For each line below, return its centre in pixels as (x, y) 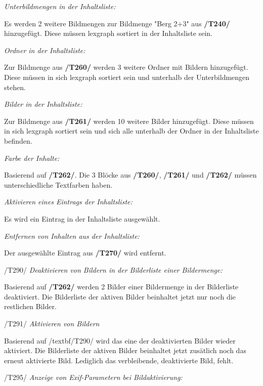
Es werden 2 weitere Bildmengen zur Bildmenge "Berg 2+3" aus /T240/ (117, 23)
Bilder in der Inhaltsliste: (43, 104)
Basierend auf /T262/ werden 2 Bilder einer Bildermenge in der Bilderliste (121, 287)
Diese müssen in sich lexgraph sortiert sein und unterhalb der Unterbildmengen (127, 77)
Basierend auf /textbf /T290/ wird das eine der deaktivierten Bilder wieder (120, 340)
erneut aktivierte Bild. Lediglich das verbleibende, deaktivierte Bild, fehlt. (119, 360)
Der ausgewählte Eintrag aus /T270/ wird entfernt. (85, 253)
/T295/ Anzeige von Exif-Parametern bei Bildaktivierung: (93, 377)
